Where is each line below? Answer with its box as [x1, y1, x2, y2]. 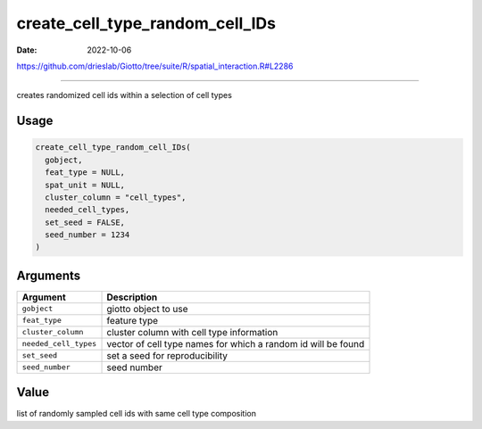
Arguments [16, 268, 81, 283]
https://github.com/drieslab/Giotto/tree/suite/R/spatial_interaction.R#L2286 [16, 61, 294, 71]
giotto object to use [106, 302, 188, 315]
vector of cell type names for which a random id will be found [106, 337, 365, 350]
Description [106, 291, 158, 303]
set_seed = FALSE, [45, 217, 125, 227]
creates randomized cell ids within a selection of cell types [16, 90, 232, 101]
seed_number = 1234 [45, 230, 130, 240]
